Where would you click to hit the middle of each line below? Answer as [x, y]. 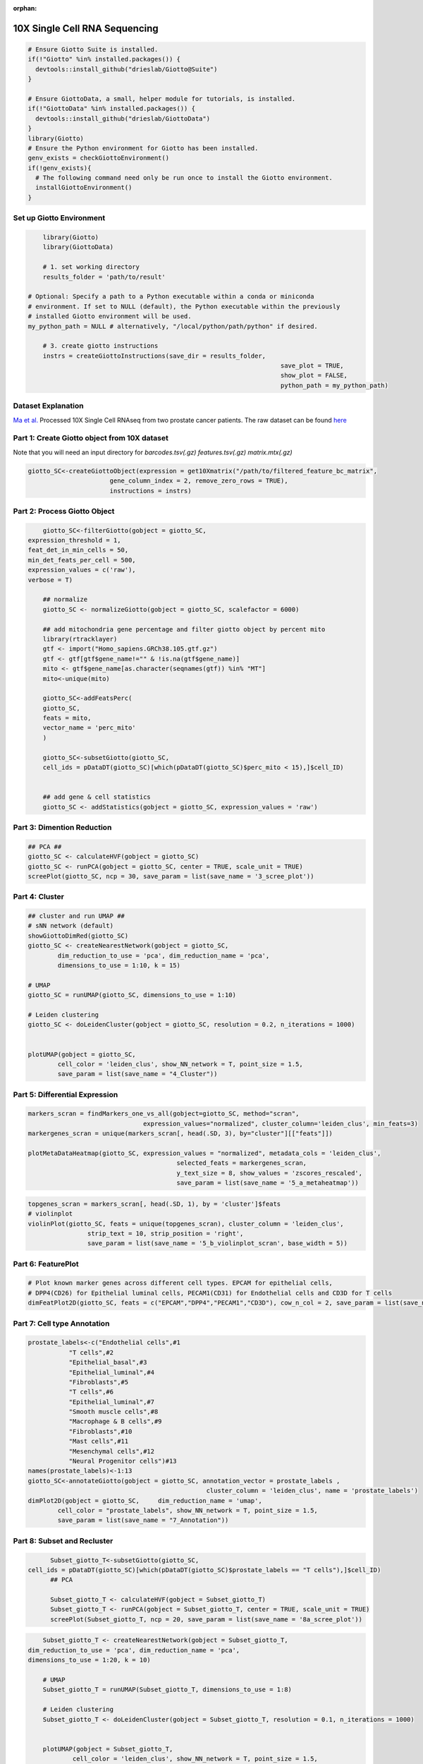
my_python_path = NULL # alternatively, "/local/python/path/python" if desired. [173, 326]
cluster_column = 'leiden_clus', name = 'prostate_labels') [312, 1491]
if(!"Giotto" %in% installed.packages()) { [104, 59]
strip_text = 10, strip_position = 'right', [165, 1233]
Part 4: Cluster [39, 897]
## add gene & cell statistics [97, 797]
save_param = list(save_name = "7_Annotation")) [143, 1520]
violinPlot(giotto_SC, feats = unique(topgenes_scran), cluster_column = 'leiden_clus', [186, 1224]
